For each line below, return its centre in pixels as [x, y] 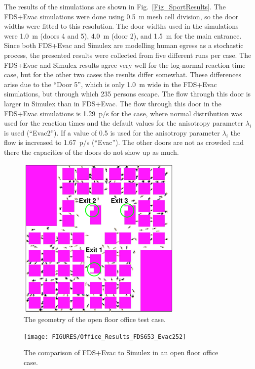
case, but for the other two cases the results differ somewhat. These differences [123, 74]
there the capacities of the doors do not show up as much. [91, 152]
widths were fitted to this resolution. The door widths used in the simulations [121, 26]
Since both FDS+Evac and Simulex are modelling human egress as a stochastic [124, 45]
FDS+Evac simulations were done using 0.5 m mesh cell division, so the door [121, 16]
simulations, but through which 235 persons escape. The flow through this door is [127, 94]
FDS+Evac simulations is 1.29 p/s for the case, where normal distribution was [123, 113]
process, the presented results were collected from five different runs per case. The [128, 55]
